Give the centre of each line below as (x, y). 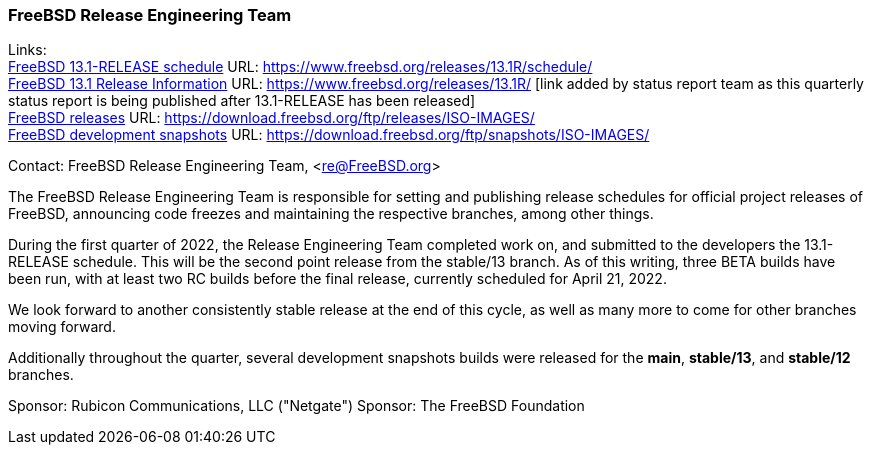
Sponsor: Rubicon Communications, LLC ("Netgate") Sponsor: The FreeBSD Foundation (296, 406)
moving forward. (62, 327)
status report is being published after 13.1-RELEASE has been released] (242, 101)
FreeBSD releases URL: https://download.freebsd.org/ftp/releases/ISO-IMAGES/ (271, 118)
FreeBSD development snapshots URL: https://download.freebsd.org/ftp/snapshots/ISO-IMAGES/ (329, 135)
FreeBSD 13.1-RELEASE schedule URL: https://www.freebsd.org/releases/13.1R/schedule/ (300, 67)
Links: (27, 50)
